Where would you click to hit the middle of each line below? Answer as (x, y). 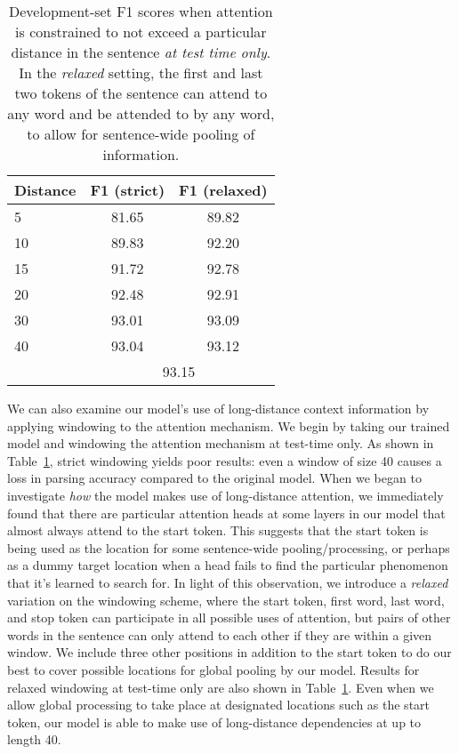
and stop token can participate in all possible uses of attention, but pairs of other (229, 618)
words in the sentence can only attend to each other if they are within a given (220, 634)
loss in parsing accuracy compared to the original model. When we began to (214, 478)
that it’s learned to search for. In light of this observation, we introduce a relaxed (228, 582)
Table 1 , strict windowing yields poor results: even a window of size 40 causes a (225, 460)
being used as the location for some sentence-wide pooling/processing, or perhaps (229, 547)
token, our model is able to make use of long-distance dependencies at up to (214, 722)
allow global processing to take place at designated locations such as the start (219, 705)
